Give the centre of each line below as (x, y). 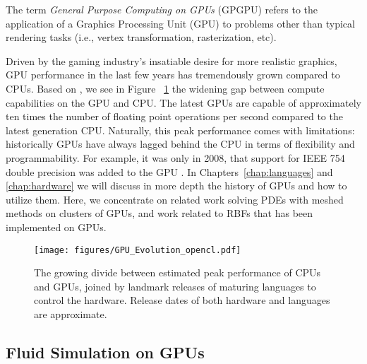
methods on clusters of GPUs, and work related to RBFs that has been (160, 213)
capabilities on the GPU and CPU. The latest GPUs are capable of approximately (183, 102)
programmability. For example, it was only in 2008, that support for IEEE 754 (175, 157)
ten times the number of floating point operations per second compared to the (174, 116)
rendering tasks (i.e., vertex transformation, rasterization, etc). (141, 37)
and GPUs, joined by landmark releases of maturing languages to (175, 286)
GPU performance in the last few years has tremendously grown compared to (173, 75)
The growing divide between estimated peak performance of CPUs (178, 272)
